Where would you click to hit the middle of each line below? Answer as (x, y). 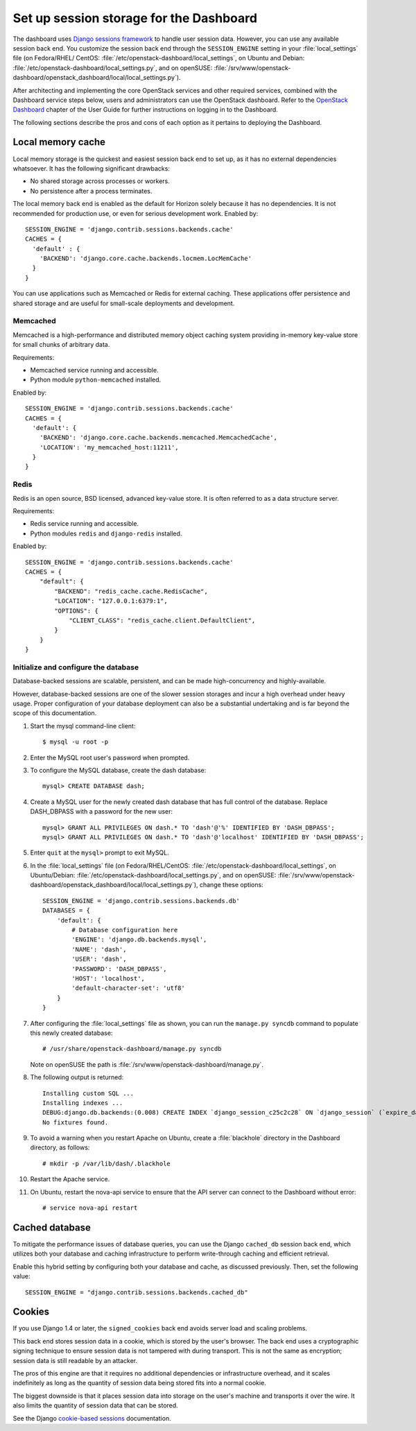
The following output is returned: (77, 1077)
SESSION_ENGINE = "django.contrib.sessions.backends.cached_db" (137, 1292)
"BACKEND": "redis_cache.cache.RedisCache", (131, 591)
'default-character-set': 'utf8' (128, 988)
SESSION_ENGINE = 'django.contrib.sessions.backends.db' (141, 901)
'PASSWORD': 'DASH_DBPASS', (119, 969)
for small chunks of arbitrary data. (61, 345)
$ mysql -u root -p (76, 742)
